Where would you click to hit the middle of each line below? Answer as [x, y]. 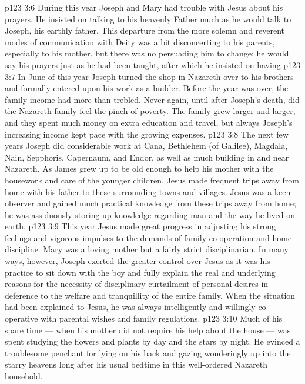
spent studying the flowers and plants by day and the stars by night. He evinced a [152, 341]
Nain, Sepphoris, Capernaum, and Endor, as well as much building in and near [147, 157]
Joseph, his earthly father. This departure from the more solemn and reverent [145, 30]
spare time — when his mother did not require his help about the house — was [148, 330]
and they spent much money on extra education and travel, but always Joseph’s [149, 122]
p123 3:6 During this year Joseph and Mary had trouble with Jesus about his [144, 7]
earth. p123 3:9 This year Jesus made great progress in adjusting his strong [140, 226]
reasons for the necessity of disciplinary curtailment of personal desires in [137, 284]
